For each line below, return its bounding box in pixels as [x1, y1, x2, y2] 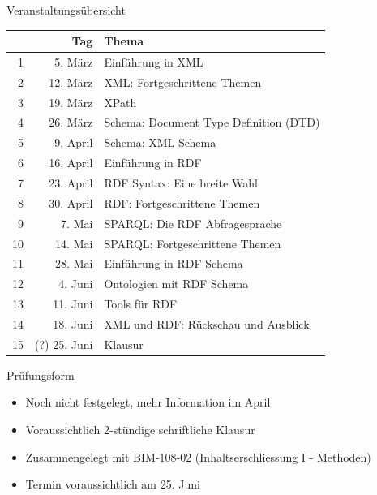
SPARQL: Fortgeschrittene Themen [104, 235, 281, 252]
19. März [49, 93, 93, 110]
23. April [49, 174, 93, 191]
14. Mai [55, 235, 93, 252]
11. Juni [53, 295, 93, 312]
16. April [49, 154, 93, 171]
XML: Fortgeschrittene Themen [104, 73, 262, 90]
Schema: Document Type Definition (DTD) [104, 114, 320, 131]
